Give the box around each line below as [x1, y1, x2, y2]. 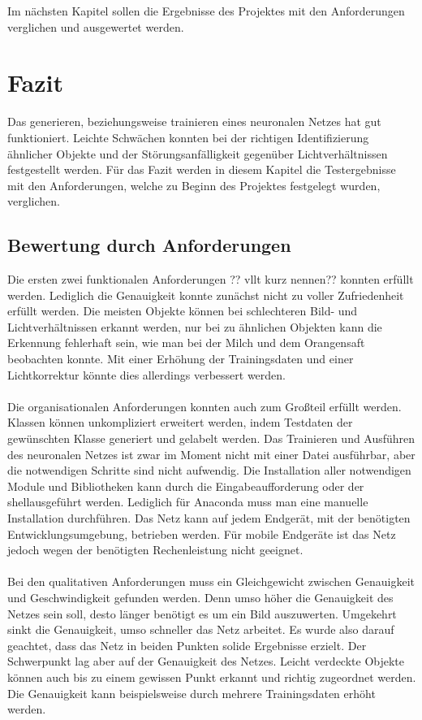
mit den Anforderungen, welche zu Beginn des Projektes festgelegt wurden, [7, 176, 381, 193]
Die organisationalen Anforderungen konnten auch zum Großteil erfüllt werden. [7, 397, 402, 414]
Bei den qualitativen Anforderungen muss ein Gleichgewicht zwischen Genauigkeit [7, 573, 415, 590]
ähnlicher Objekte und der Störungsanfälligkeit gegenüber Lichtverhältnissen [7, 145, 388, 162]
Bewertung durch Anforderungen [7, 232, 291, 258]
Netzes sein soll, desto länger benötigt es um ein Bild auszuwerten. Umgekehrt [7, 605, 397, 622]
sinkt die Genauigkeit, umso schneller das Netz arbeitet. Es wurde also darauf [7, 621, 394, 638]
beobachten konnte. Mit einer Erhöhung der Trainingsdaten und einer [7, 350, 354, 367]
